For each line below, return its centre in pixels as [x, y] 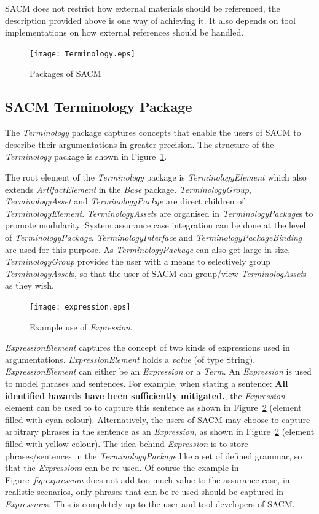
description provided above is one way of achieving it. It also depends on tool [150, 20]
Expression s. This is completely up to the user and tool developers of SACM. [150, 503]
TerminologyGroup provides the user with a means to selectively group [138, 261]
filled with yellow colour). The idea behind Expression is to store [127, 443]
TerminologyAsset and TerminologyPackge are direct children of [125, 201]
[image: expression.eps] [80, 307]
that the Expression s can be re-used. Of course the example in [122, 468]
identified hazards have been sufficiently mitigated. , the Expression [145, 395]
